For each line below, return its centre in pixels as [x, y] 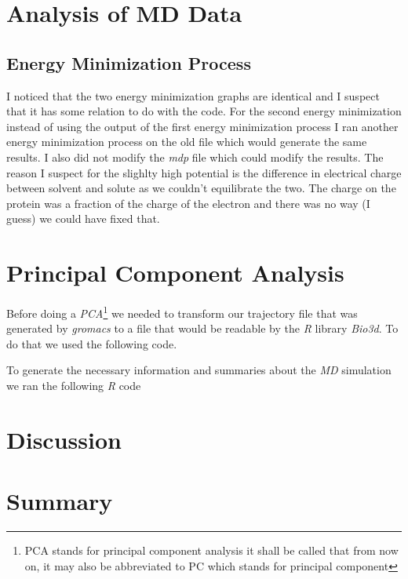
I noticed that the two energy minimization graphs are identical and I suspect [193, 95]
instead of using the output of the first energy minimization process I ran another [202, 126]
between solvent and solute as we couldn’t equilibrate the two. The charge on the [201, 188]
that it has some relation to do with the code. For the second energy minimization [204, 111]
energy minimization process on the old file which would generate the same [187, 142]
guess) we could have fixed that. [83, 218]
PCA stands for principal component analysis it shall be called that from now [211, 550]
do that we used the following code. [92, 343]
